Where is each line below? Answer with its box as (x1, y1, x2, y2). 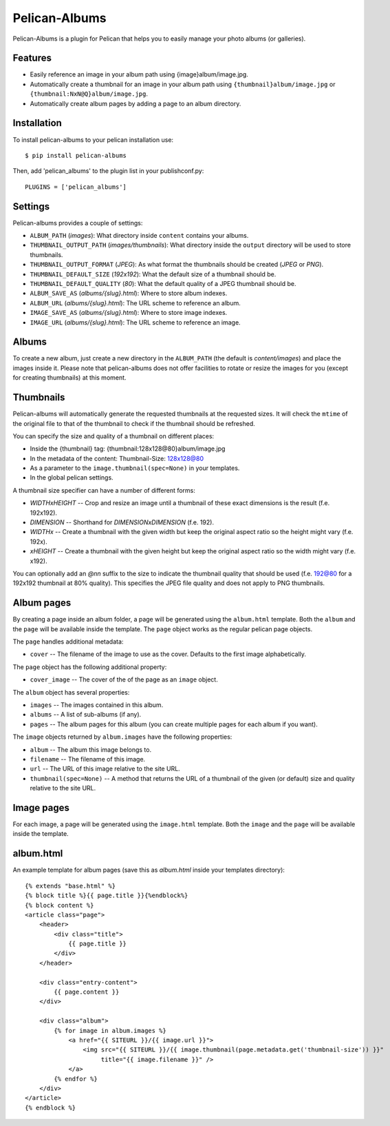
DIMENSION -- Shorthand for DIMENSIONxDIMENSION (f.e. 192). (30, 518, 215, 526)
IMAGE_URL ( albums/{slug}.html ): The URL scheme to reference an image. (30, 318, 241, 327)
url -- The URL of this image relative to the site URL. (30, 765, 180, 773)
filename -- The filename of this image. (30, 755, 146, 763)
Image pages (12, 801, 70, 813)
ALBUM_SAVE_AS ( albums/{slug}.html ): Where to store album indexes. (30, 289, 228, 298)
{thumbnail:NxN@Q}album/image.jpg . (30, 90, 148, 98)
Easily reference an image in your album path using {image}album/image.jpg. (30, 70, 249, 79)
